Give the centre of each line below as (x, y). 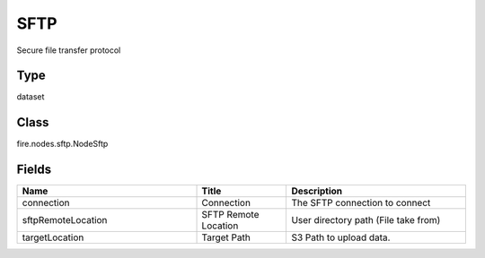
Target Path (226, 237)
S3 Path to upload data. (341, 237)
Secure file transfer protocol (69, 50)
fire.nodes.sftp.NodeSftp (62, 144)
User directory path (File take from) (366, 220)
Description (317, 191)
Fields (34, 170)
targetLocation (53, 237)
